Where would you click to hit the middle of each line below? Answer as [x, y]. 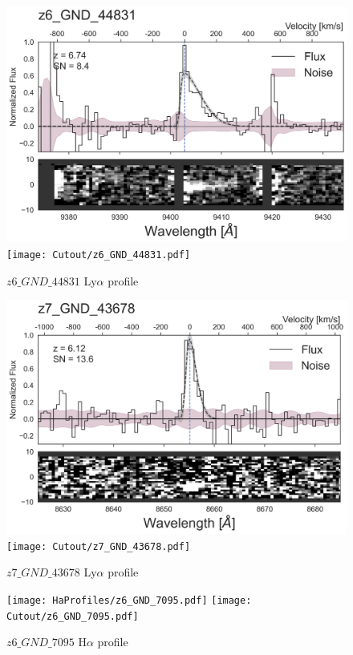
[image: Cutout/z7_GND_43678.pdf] [99, 546]
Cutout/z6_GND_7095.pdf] [73, 616]
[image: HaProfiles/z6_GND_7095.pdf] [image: [129, 600]
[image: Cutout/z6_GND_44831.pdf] [99, 255]
